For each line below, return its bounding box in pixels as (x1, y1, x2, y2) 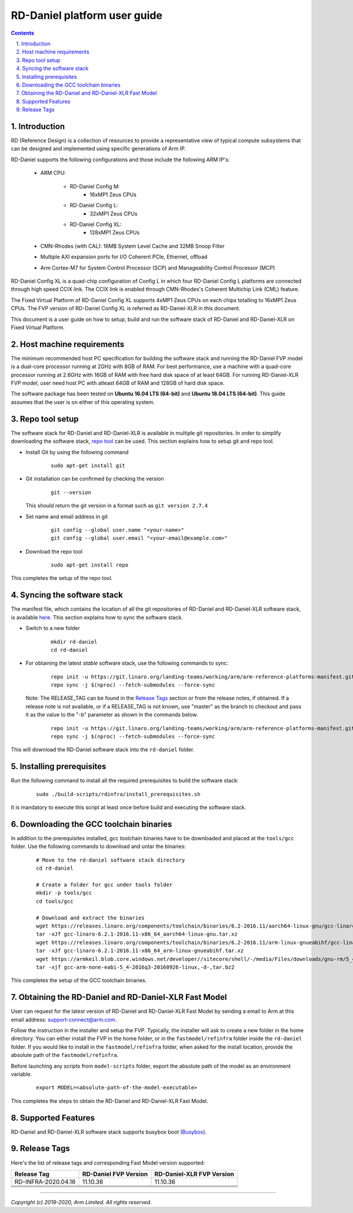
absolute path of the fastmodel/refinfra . (11, 1052, 119, 1059)
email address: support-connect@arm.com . (11, 1016, 117, 1023)
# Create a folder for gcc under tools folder (36, 881, 173, 888)
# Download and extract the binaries (36, 914, 145, 921)
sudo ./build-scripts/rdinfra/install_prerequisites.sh (36, 791, 201, 797)
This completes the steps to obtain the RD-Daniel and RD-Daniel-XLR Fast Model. (11, 1097, 208, 1104)
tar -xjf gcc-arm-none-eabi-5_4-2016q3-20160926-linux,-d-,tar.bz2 (36, 963, 235, 970)
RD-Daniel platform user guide (11, 9, 163, 22)
